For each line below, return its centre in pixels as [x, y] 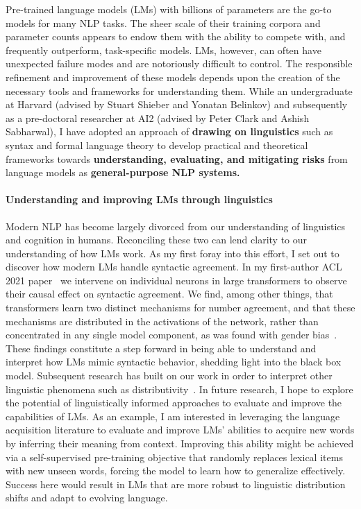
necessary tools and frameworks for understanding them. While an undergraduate [179, 90]
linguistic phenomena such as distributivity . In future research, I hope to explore [179, 389]
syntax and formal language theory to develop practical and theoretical [157, 145]
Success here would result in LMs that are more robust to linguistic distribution [176, 484]
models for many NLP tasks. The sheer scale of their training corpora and [163, 23]
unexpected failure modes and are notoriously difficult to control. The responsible [179, 63]
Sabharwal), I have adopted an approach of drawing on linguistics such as [169, 131]
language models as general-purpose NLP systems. [123, 172]
